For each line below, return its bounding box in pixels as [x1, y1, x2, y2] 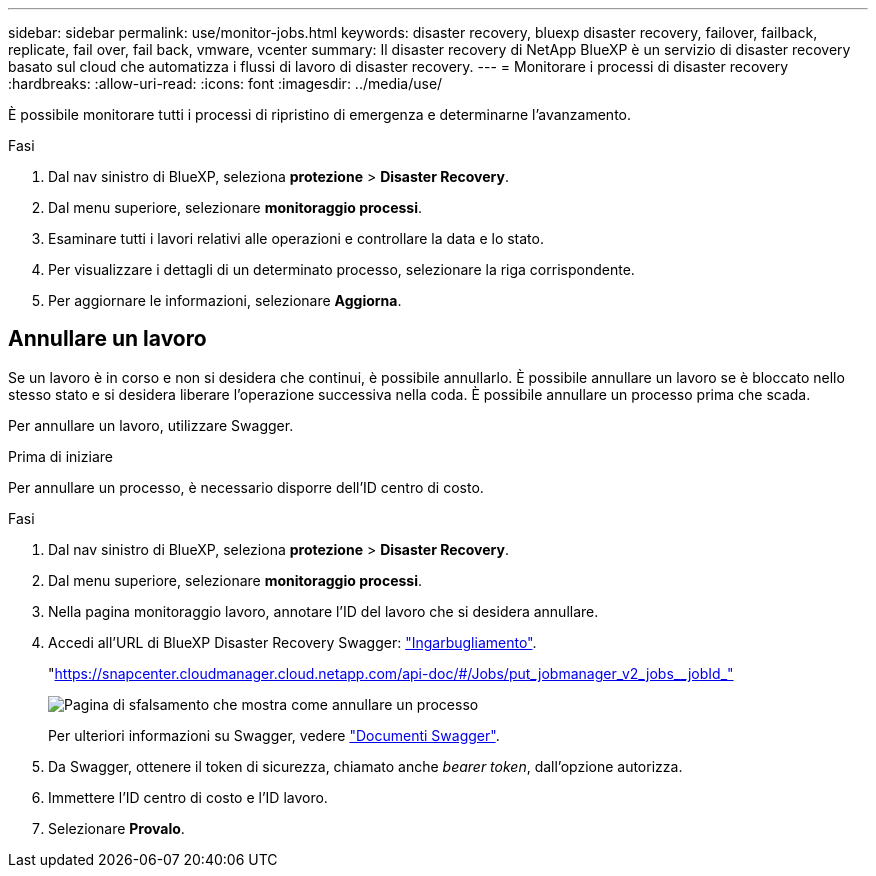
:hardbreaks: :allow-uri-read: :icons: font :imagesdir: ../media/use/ [8, 75, 443, 92]
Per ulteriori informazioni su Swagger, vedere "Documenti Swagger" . [48, 726, 500, 744]
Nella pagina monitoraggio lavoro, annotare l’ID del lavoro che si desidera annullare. [48, 602, 599, 620]
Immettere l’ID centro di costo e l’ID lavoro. [48, 788, 328, 806]
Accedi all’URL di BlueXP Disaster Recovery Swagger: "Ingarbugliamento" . [48, 633, 537, 651]
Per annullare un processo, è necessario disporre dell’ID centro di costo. [8, 478, 484, 496]
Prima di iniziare [8, 447, 113, 465]
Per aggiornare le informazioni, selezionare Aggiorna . [48, 292, 402, 309]
